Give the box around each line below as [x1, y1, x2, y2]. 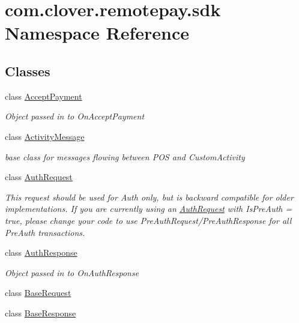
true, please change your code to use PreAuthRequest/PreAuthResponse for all [5, 214, 292, 226]
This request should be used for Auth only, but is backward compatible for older [5, 190, 294, 203]
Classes [5, 61, 50, 80]
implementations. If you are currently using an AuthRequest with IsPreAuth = [5, 202, 292, 215]
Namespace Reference [5, 20, 189, 45]
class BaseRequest [5, 286, 71, 299]
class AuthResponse [5, 246, 77, 259]
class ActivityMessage [5, 130, 85, 142]
